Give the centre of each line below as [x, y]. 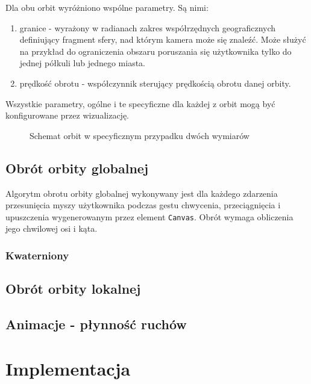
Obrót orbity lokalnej [73, 289]
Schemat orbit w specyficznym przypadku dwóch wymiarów [140, 135]
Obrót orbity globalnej [77, 168]
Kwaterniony [37, 255]
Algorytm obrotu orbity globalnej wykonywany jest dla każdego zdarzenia [142, 193]
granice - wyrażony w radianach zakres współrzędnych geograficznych [148, 27]
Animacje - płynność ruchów [96, 324]
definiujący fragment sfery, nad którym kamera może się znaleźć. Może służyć [163, 39]
